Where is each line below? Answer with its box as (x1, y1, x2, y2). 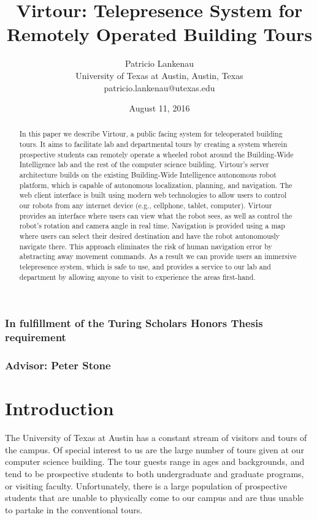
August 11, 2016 (129, 102, 190, 115)
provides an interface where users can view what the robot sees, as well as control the (19, 210, 292, 220)
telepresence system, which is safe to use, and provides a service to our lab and (19, 262, 271, 272)
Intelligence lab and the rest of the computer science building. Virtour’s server (19, 159, 269, 170)
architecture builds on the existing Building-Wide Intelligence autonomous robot (19, 170, 277, 180)
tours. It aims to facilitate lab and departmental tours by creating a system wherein (19, 139, 288, 149)
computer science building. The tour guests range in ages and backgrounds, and (5, 455, 305, 468)
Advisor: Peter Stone (5, 358, 111, 373)
